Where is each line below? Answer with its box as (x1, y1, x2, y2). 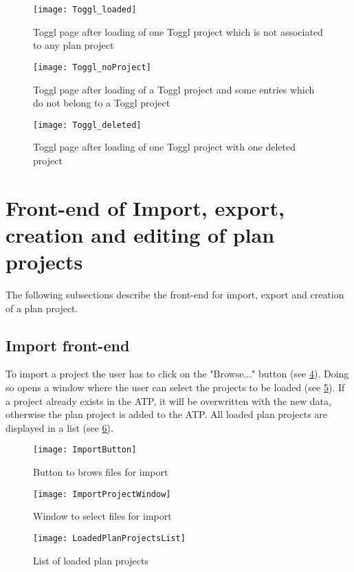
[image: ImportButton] (33, 445, 137, 455)
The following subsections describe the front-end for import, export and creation (5, 287, 344, 302)
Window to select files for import (33, 509, 172, 523)
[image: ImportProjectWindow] (33, 489, 171, 499)
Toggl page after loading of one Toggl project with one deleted (33, 140, 296, 154)
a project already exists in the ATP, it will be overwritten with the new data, (5, 393, 331, 408)
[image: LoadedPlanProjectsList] (33, 533, 186, 543)
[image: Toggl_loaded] (33, 5, 137, 14)
